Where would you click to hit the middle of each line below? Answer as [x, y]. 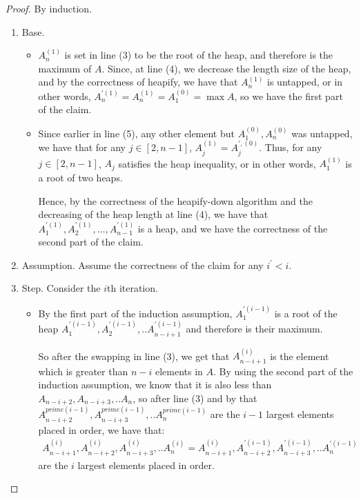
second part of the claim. [91, 242]
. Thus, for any [291, 147]
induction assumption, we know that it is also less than [155, 385]
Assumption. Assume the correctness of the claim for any [143, 265]
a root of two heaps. [80, 177]
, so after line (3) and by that [195, 398]
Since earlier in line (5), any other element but [136, 133]
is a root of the [306, 313]
